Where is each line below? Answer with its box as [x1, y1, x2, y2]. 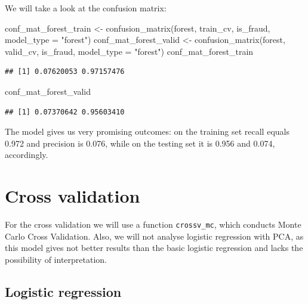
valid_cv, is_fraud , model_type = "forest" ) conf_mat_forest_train [5, 45, 254, 57]
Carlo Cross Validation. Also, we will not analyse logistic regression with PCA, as [5, 229, 304, 242]
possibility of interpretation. [5, 253, 107, 265]
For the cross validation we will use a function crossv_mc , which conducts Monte [5, 218, 301, 231]
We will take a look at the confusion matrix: [5, 2, 167, 14]
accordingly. [5, 148, 48, 161]
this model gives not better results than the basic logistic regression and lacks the [5, 241, 303, 254]
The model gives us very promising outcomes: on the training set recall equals [5, 125, 289, 138]
